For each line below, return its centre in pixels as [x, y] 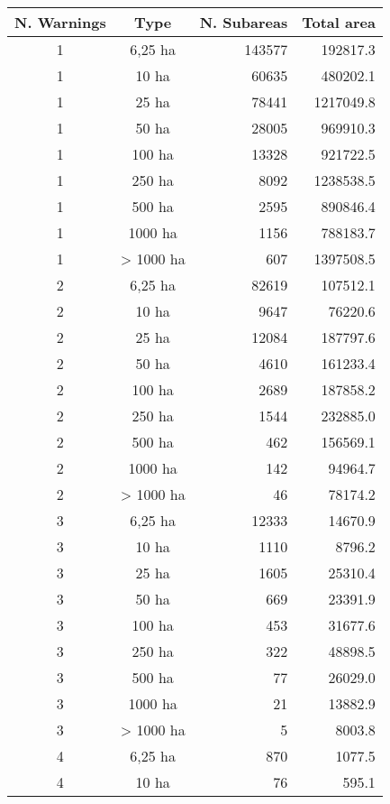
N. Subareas [244, 22]
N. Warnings [60, 22]
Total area [339, 22]
